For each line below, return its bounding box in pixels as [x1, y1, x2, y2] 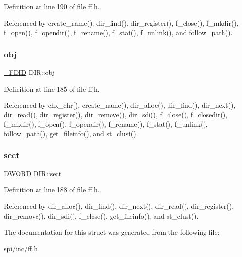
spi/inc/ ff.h [4, 243, 37, 253]
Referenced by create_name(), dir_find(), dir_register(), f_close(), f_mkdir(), [4, 18, 239, 28]
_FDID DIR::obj [4, 67, 55, 77]
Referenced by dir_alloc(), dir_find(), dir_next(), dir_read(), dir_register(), [4, 201, 234, 211]
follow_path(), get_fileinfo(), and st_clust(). [4, 128, 138, 138]
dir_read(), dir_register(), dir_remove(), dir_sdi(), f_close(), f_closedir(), [4, 109, 228, 119]
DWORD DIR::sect [4, 168, 62, 178]
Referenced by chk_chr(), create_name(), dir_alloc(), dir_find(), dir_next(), [4, 100, 236, 110]
